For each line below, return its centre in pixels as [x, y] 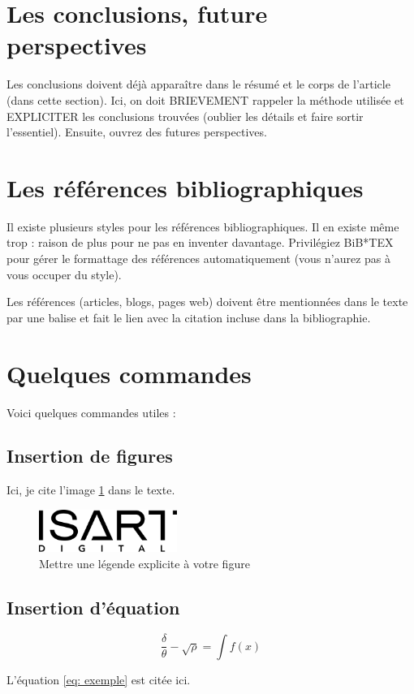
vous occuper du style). [64, 274]
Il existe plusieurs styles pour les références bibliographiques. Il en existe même [203, 226]
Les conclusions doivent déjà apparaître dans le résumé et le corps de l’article [198, 84]
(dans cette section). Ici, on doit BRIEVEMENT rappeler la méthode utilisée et [205, 99]
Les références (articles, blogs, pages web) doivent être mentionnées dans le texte [207, 302]
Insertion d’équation [93, 607]
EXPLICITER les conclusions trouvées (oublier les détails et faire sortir [185, 116]
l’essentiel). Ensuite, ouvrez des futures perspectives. [137, 132]
